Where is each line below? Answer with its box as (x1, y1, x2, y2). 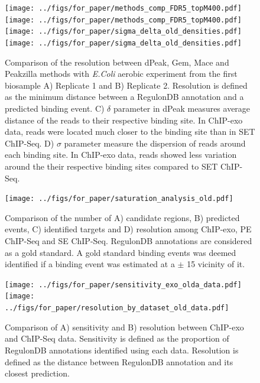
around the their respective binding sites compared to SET (5, 160, 218, 172)
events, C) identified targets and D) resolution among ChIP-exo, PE (5, 223, 252, 235)
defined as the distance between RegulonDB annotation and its (5, 355, 233, 368)
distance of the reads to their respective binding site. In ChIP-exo (5, 113, 243, 126)
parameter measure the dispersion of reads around (64, 137, 246, 149)
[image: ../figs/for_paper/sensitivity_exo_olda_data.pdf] (5, 280, 242, 289)
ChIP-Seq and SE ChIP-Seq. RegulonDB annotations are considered (5, 235, 252, 246)
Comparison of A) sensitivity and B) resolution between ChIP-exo (5, 320, 244, 333)
